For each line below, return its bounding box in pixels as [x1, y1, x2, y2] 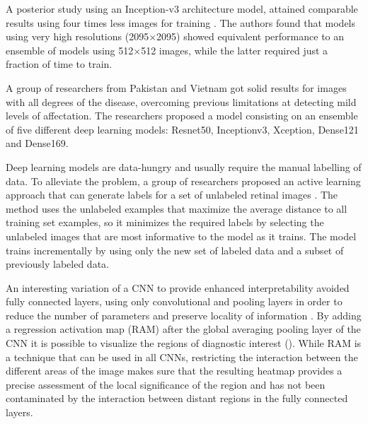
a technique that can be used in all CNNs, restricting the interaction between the [6, 349, 358, 364]
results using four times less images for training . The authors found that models [6, 15, 356, 30]
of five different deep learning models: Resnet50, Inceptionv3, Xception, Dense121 [6, 122, 359, 136]
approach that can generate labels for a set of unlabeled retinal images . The [6, 187, 338, 202]
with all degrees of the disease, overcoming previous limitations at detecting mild [6, 94, 357, 109]
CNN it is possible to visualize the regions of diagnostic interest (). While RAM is [6, 336, 362, 351]
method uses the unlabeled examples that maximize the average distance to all [6, 201, 347, 216]
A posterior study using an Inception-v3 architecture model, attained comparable [6, 1, 358, 16]
